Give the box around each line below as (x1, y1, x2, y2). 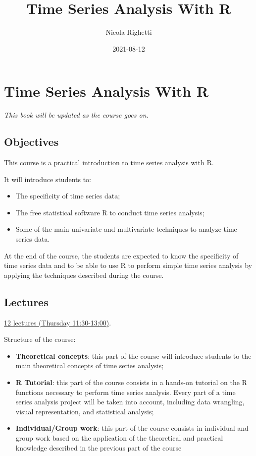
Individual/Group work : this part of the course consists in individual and (15, 423, 249, 433)
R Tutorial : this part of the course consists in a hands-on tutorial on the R (15, 377, 247, 387)
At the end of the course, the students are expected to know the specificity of (4, 250, 239, 261)
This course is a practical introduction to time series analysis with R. (4, 157, 214, 168)
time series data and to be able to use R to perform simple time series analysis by (4, 260, 253, 270)
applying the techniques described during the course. (4, 269, 164, 280)
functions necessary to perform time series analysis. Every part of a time (15, 387, 236, 397)
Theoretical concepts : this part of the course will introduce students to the (15, 350, 252, 361)
